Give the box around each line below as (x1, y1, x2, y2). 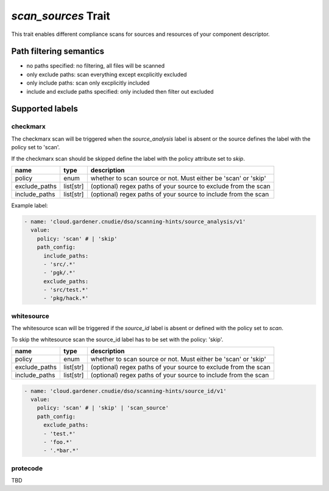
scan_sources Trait (11, 9, 111, 23)
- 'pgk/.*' (43, 269, 76, 277)
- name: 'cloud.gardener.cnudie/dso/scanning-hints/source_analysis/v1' (24, 218, 246, 225)
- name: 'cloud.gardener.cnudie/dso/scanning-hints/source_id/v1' (24, 387, 227, 394)
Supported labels (11, 104, 79, 114)
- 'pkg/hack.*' (43, 295, 89, 302)
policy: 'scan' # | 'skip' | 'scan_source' (37, 404, 169, 411)
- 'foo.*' (43, 439, 73, 445)
